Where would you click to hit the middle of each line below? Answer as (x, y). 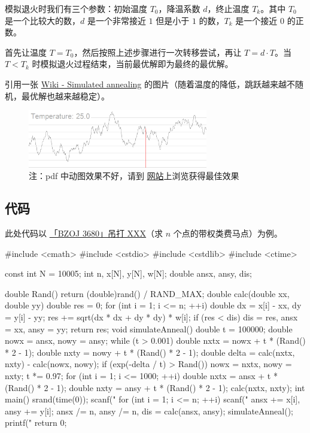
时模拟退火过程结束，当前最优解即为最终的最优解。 (133, 64)
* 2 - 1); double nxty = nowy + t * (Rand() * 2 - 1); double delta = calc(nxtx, (150, 352)
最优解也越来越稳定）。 (65, 96)
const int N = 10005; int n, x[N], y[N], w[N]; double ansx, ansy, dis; (128, 273)
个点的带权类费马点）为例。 (228, 233)
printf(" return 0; (36, 423)
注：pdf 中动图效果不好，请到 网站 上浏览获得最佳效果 (134, 176)
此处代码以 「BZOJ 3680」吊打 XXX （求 (84, 233)
